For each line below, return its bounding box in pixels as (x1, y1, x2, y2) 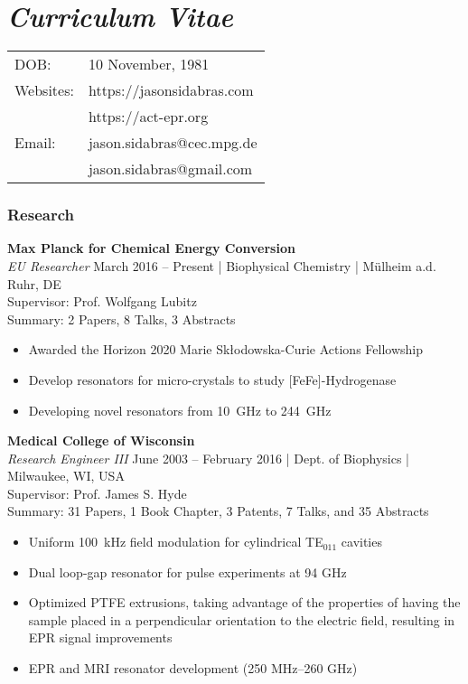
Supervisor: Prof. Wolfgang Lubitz (7, 292, 197, 311)
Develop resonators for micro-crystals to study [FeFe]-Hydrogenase (28, 370, 397, 389)
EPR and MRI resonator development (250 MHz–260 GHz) (28, 659, 358, 678)
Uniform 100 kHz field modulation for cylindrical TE (28, 532, 323, 551)
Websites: (14, 80, 74, 101)
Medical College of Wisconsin (7, 431, 195, 450)
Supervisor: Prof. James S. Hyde (7, 483, 187, 502)
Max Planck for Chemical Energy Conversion (7, 239, 295, 258)
